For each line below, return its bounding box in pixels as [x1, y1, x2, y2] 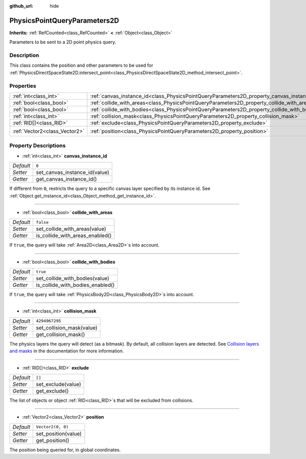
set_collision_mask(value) [36, 324, 98, 331]
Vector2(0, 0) [36, 424, 69, 430]
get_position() [36, 437, 69, 444]
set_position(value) [36, 430, 82, 437]
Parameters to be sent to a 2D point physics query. [9, 39, 117, 45]
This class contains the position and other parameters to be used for [9, 62, 154, 68]
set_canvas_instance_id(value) [36, 169, 110, 176]
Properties [9, 82, 37, 89]
